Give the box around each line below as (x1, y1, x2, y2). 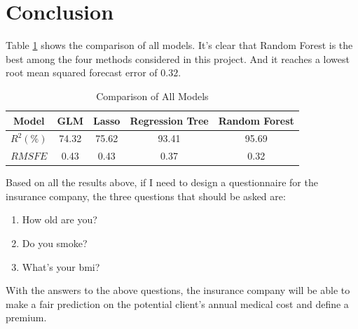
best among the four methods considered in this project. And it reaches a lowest (6, 51, 350, 66)
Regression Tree (130, 113, 209, 127)
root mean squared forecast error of (6, 65, 158, 80)
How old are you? (22, 212, 97, 227)
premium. (6, 310, 47, 325)
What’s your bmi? (22, 259, 100, 274)
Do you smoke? (22, 236, 88, 251)
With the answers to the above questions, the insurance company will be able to (6, 283, 350, 297)
